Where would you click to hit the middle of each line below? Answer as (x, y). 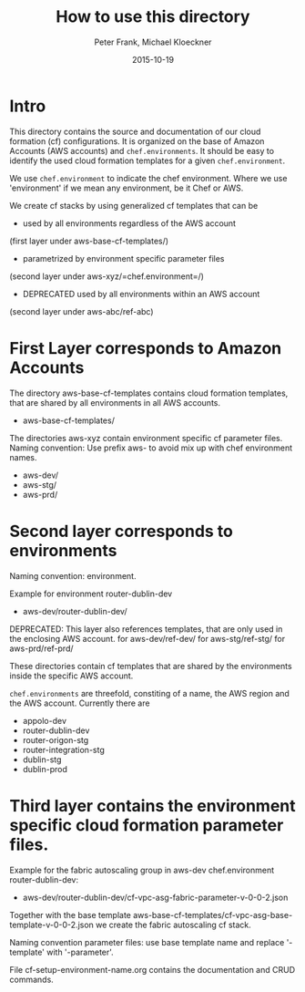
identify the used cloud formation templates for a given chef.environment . (147, 160)
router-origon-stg (56, 739)
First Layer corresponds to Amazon (146, 348)
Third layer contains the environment (152, 806)
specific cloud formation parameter (147, 825)
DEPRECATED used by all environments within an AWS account (141, 294)
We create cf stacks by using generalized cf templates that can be (134, 205)
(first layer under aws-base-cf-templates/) (89, 241)
